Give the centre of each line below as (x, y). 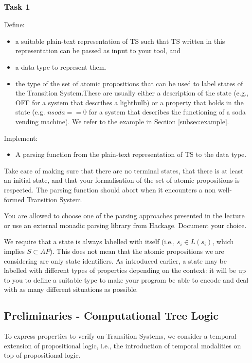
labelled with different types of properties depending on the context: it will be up (125, 270)
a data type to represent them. (61, 67)
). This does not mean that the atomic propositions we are (137, 251)
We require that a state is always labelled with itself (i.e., (90, 241)
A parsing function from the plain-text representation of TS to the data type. (131, 154)
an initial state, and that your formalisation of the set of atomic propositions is (122, 180)
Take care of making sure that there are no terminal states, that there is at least (124, 170)
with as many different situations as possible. (71, 289)
